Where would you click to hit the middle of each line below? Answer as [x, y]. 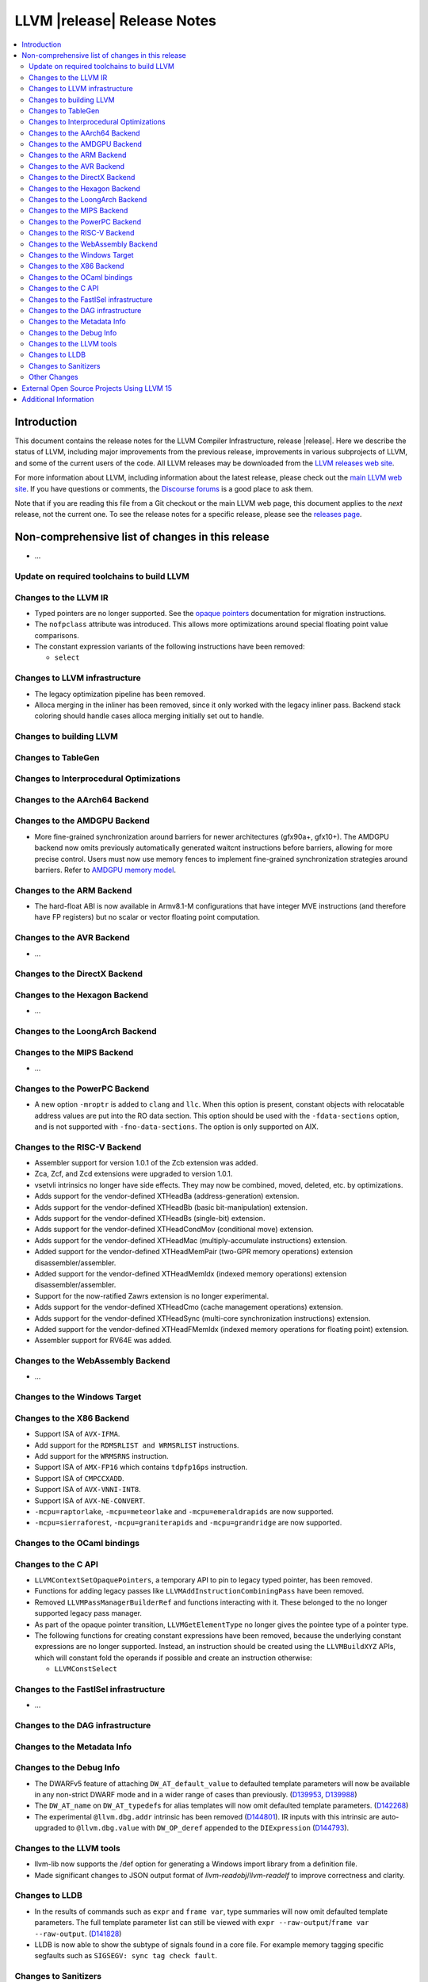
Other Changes [53, 377]
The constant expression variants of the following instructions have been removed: [170, 647]
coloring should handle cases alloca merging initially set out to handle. [149, 716]
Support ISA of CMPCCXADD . [79, 1478]
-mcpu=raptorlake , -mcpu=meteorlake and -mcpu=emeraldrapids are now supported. [184, 1511]
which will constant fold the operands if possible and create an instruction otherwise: [173, 1658]
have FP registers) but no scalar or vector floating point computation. [147, 917]
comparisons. [57, 635]
